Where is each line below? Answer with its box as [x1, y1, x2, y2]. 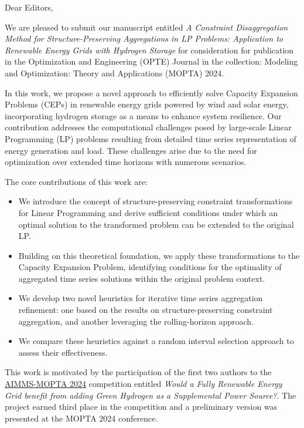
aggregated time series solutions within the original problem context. [18, 272, 265, 284]
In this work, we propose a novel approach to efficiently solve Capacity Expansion [5, 86, 298, 99]
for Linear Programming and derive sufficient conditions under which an [18, 206, 278, 218]
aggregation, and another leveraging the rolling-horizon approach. [18, 315, 254, 327]
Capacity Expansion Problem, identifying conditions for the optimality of [18, 261, 282, 273]
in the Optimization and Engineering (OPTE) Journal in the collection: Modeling [5, 55, 298, 68]
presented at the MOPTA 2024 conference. [5, 412, 158, 424]
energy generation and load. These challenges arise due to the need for [5, 144, 257, 156]
